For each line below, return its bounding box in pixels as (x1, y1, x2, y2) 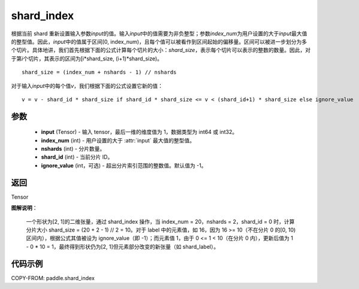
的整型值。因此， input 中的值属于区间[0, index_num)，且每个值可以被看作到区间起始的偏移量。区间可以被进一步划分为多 (11, 38, 307, 45)
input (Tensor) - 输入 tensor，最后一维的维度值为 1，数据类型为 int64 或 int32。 (41, 129, 238, 136)
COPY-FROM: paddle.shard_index (11, 274, 95, 281)
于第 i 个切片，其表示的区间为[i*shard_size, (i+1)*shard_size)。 (11, 54, 163, 62)
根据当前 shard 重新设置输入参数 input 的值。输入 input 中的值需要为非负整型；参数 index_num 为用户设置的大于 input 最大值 (11, 30, 307, 37)
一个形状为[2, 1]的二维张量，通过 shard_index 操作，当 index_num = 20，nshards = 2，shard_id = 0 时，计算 (26, 218, 295, 225)
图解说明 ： (11, 204, 38, 212)
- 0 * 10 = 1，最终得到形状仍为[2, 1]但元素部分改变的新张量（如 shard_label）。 (26, 243, 219, 250)
